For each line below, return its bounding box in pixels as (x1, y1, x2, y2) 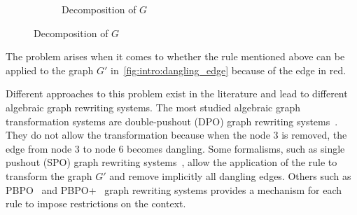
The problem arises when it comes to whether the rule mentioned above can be (6, 49, 345, 64)
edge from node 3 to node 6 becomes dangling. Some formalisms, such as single (6, 141, 345, 155)
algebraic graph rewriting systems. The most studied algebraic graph (6, 99, 301, 114)
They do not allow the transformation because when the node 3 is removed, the (6, 127, 347, 142)
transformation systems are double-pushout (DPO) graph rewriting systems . (6, 113, 338, 128)
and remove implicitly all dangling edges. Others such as (109, 168, 351, 183)
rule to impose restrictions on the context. (6, 196, 186, 211)
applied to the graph (6, 62, 94, 77)
